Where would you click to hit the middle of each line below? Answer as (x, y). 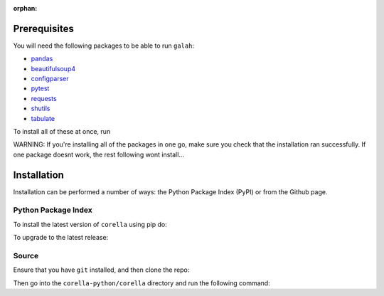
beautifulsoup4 (53, 68)
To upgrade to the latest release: (61, 238)
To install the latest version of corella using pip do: (90, 224)
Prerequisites (43, 28)
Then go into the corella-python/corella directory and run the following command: (142, 283)
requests (44, 98)
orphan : (25, 8)
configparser (50, 79)
